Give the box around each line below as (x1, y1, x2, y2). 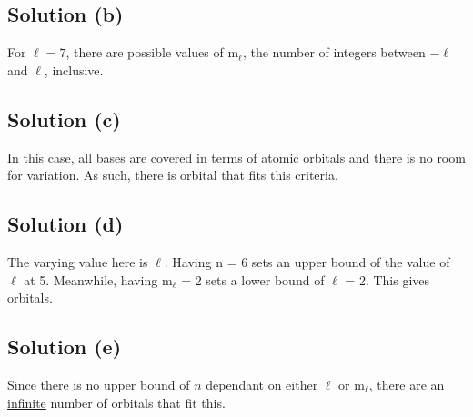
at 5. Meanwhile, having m (24, 270, 173, 289)
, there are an (368, 374, 445, 393)
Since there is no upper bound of (7, 374, 190, 393)
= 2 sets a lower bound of (181, 270, 325, 289)
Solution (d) (7, 210, 124, 238)
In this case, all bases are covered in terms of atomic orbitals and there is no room (7, 147, 466, 166)
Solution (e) (7, 333, 122, 361)
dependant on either (206, 374, 318, 393)
